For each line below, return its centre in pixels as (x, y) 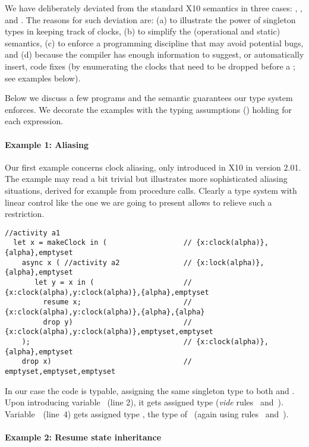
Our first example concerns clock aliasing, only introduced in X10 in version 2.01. (153, 167)
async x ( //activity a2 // (107, 262)
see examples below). (43, 78)
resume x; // (117, 302)
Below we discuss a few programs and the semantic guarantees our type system (149, 98)
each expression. (34, 121)
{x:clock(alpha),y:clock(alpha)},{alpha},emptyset (107, 292)
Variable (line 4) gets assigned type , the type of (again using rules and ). (147, 413)
